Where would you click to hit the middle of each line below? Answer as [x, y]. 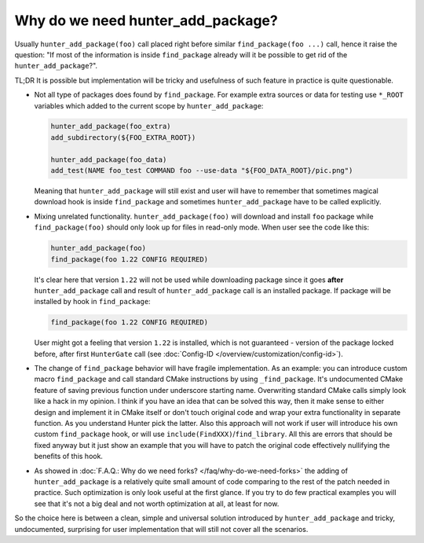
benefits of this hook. [69, 457]
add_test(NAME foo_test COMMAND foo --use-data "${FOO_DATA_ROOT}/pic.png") [202, 171]
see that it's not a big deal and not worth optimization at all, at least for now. [157, 504]
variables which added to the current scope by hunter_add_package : [149, 105]
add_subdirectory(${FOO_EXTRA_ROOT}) [123, 137]
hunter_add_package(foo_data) [109, 160]
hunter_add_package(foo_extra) [111, 127]
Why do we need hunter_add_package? [146, 20]
